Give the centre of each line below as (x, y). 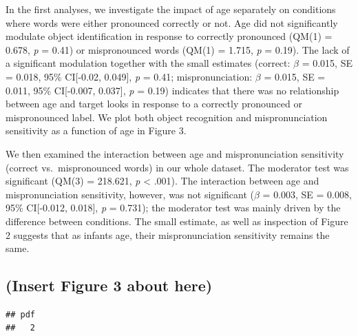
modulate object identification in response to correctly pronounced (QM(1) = (169, 36)
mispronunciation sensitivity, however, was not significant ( (130, 194)
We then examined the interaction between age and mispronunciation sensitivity (175, 153)
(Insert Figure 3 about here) (109, 285)
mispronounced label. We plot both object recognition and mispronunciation (167, 117)
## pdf (20, 314)
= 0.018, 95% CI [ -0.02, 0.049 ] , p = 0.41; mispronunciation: (129, 76)
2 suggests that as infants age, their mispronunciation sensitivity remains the (168, 234)
